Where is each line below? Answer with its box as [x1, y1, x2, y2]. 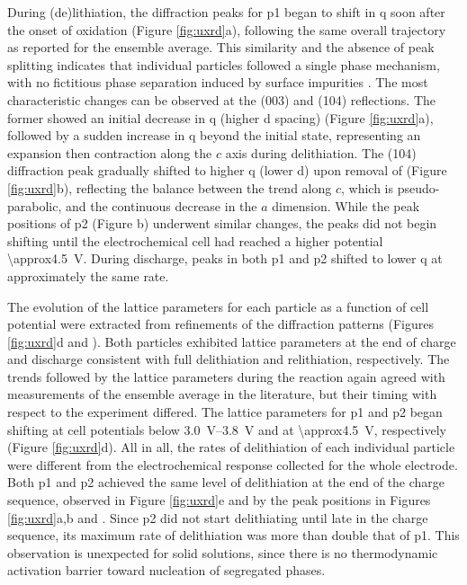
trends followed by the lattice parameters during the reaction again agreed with [7, 367, 445, 386]
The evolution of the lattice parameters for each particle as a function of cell [7, 297, 429, 315]
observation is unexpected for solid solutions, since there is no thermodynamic [7, 543, 438, 562]
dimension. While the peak [272, 196, 420, 215]
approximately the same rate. [7, 266, 169, 285]
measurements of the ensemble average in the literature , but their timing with [7, 385, 437, 403]
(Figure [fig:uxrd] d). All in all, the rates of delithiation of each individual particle [7, 438, 455, 456]
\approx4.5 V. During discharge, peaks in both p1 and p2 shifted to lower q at [7, 249, 443, 268]
